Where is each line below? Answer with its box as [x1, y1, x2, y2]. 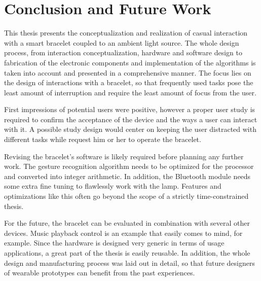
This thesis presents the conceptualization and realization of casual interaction [4, 27, 248, 38]
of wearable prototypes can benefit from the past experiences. [4, 267, 195, 278]
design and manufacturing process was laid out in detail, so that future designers [4, 257, 255, 268]
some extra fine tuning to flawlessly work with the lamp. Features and [4, 181, 221, 191]
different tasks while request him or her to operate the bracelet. [4, 134, 201, 145]
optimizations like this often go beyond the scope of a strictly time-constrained [4, 191, 249, 201]
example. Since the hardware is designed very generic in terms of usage [4, 237, 225, 248]
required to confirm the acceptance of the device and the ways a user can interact [4, 114, 257, 124]
